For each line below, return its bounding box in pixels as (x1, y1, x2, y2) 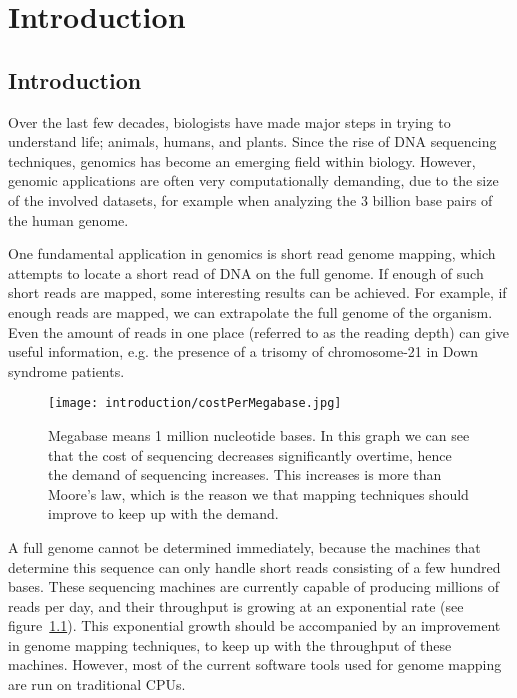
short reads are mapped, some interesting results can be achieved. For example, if (8, 282, 507, 303)
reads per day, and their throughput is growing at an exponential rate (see (8, 595, 464, 616)
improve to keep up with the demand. (48, 503, 279, 524)
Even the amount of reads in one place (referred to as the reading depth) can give (8, 321, 510, 342)
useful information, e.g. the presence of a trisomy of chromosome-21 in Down (8, 341, 479, 362)
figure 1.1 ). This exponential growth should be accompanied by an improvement (8, 615, 501, 636)
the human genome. (8, 209, 129, 230)
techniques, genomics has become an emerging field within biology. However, (8, 150, 476, 171)
